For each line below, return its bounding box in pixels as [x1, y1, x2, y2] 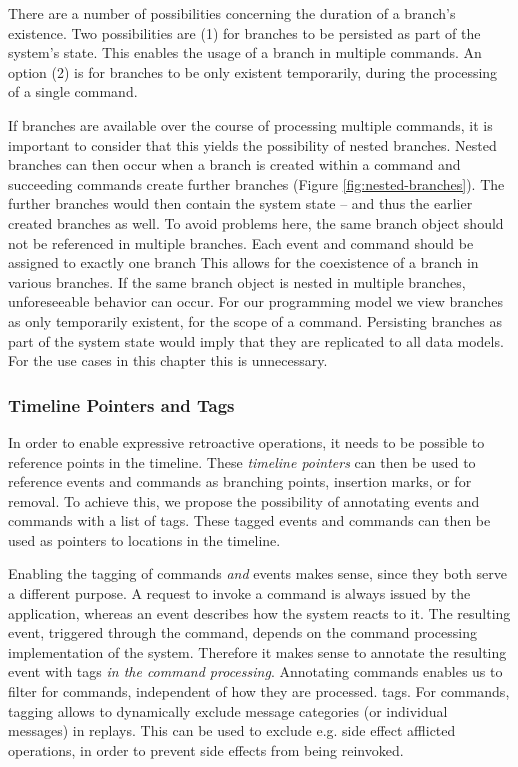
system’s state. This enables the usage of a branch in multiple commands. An [8, 42, 482, 63]
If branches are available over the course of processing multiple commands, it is [8, 114, 493, 135]
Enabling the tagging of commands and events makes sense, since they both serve [8, 563, 507, 584]
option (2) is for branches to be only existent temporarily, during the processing [8, 61, 498, 82]
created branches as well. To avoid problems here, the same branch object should [8, 212, 504, 233]
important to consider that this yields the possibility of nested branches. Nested [8, 134, 497, 155]
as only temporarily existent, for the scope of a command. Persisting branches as [8, 310, 503, 331]
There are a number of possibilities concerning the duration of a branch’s [8, 3, 456, 23]
